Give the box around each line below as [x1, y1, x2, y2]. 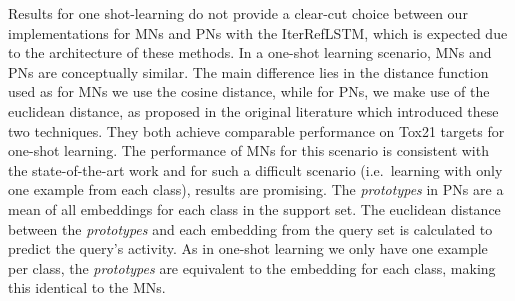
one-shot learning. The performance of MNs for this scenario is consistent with [8, 140, 489, 161]
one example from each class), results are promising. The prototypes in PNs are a [8, 179, 504, 200]
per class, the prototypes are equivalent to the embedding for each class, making [8, 257, 496, 278]
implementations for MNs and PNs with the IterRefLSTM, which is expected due [8, 22, 508, 43]
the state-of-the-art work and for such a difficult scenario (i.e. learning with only [8, 159, 503, 180]
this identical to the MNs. [8, 277, 166, 298]
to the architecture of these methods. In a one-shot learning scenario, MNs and [8, 42, 492, 63]
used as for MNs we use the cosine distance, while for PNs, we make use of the [8, 81, 490, 102]
